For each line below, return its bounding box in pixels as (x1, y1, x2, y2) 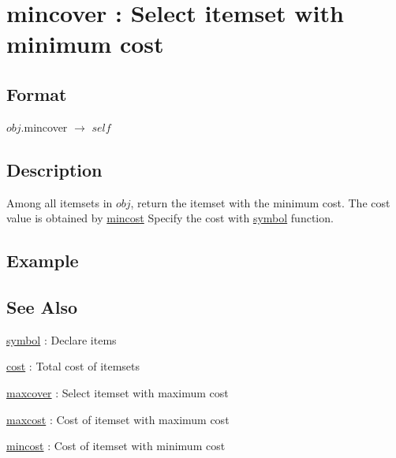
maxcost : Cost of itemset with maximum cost (6, 411, 230, 427)
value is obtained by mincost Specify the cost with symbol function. (6, 210, 334, 226)
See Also (6, 294, 78, 318)
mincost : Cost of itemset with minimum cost (6, 438, 226, 454)
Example (6, 248, 79, 273)
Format (6, 81, 67, 106)
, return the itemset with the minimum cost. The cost (130, 194, 390, 210)
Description (6, 157, 103, 181)
